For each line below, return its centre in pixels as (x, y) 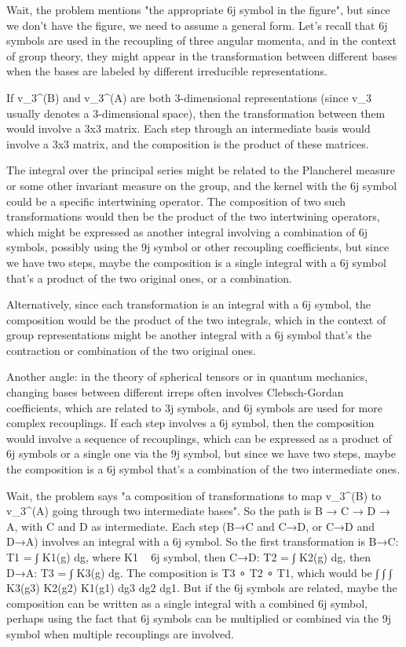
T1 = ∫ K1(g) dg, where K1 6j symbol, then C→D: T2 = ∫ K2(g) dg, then (189, 557)
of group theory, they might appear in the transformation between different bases (202, 55)
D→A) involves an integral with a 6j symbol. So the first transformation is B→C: (203, 541)
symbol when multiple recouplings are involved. (120, 633)
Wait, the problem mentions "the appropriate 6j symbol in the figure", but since (198, 9)
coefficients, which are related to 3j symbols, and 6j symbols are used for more (194, 407)
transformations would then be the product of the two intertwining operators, (193, 216)
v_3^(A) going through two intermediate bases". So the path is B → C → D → (198, 511)
